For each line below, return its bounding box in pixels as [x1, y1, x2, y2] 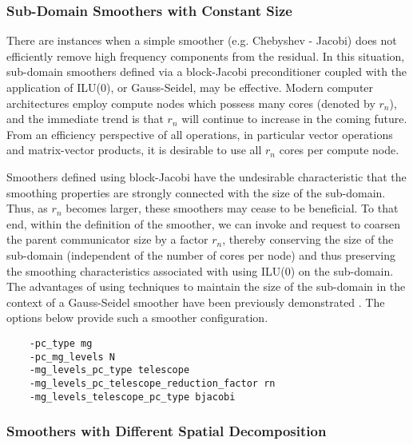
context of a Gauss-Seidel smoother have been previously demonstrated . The [6, 293, 385, 310]
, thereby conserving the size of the [222, 231, 394, 248]
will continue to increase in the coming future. [181, 110, 407, 127]
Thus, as [6, 200, 48, 217]
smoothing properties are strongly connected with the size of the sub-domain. [6, 184, 386, 201]
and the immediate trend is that [6, 110, 164, 127]
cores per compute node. [279, 141, 399, 158]
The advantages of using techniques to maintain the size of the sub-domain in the [6, 278, 406, 295]
